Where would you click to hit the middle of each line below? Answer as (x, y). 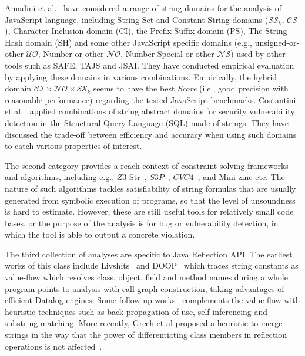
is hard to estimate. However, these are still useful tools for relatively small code (149, 211)
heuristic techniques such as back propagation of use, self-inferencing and (136, 311)
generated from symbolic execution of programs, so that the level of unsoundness (150, 200)
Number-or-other (73, 54)
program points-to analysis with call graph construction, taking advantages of (145, 288)
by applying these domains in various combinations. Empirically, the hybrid (141, 77)
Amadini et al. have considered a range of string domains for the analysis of (143, 8)
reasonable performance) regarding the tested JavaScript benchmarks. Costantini (150, 99)
